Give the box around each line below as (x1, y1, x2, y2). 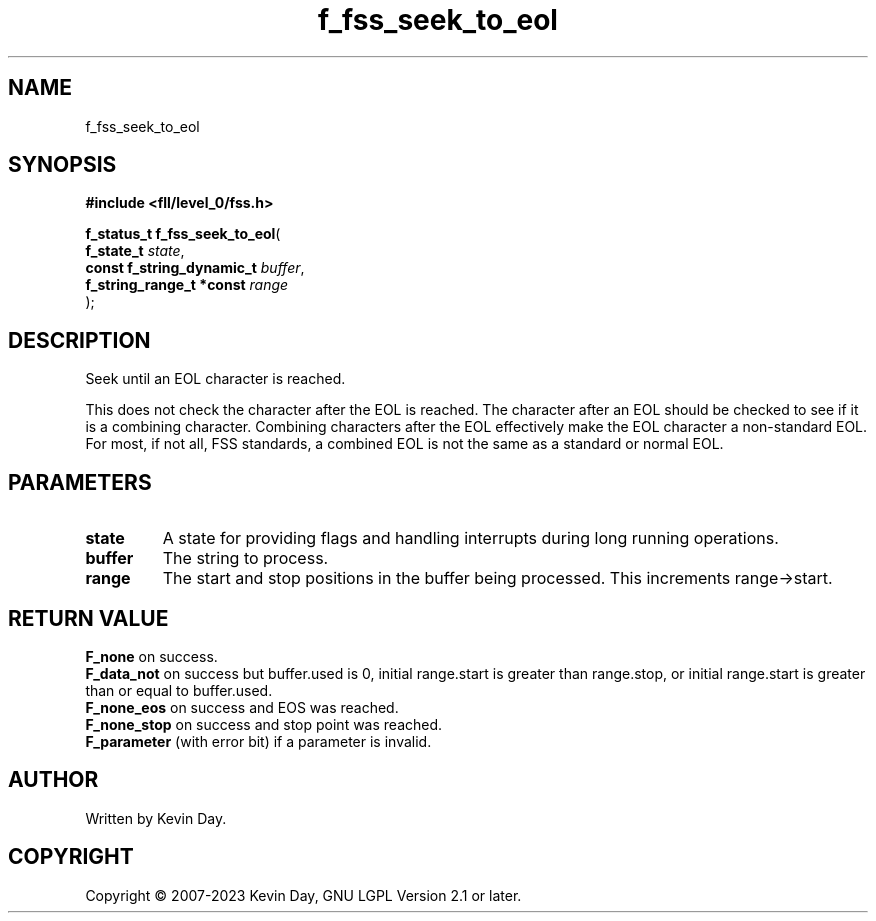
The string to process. (162, 548, 329, 569)
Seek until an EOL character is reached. (85, 370, 346, 388)
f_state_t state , (85, 242, 185, 260)
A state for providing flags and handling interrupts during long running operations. (162, 528, 779, 549)
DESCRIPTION (8, 327, 151, 353)
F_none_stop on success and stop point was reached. (85, 715, 443, 733)
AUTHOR (8, 767, 99, 793)
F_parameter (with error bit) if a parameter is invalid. (85, 732, 432, 750)
